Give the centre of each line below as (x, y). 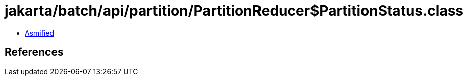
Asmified (40, 33)
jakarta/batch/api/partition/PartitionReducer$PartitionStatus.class (234, 11)
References (34, 52)
